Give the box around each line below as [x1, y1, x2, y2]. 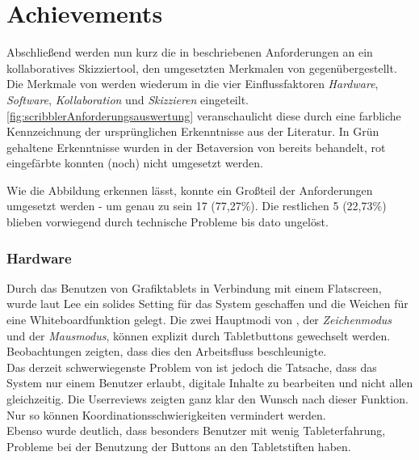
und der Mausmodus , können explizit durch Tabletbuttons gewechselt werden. [6, 327, 391, 344]
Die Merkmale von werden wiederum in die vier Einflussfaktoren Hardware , [6, 75, 379, 92]
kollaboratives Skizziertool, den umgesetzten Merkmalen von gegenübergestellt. [6, 59, 397, 76]
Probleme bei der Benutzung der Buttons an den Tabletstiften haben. [6, 437, 351, 454]
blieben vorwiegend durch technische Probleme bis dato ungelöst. [6, 213, 329, 230]
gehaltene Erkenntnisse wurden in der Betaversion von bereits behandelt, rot [6, 138, 386, 155]
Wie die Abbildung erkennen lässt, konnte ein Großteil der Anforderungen [6, 181, 373, 198]
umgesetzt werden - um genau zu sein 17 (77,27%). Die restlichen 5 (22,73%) [6, 197, 387, 214]
